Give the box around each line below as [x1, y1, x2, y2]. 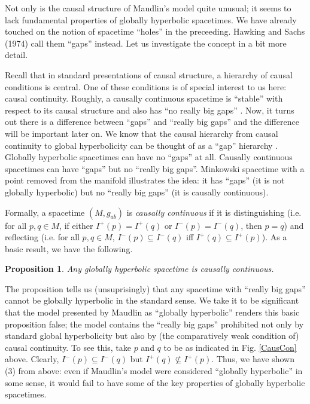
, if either [59, 219, 93, 231]
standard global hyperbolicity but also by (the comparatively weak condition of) [5, 329, 299, 342]
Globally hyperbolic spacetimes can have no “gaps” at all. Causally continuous [5, 151, 293, 163]
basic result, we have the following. [5, 242, 133, 255]
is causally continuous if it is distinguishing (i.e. [126, 206, 302, 218]
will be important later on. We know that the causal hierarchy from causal [5, 127, 278, 139]
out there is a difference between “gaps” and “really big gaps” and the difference [5, 115, 299, 128]
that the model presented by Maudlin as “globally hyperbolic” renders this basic [5, 306, 300, 319]
